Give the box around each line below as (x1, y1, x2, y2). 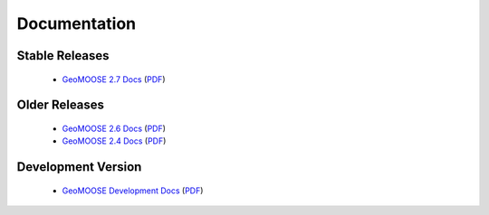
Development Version (16, 159, 142, 175)
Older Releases (16, 98, 104, 113)
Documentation (16, 14, 137, 33)
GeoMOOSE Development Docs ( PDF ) (62, 185, 204, 196)
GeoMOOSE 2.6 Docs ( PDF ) (62, 123, 167, 134)
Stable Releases (16, 48, 110, 63)
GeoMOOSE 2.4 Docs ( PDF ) (62, 136, 167, 146)
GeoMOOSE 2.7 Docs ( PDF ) (62, 73, 166, 85)
